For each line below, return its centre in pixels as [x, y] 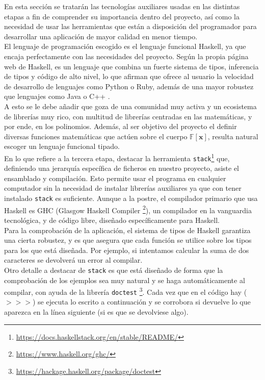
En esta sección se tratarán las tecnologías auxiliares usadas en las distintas [122, 6]
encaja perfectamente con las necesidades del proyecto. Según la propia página [126, 56]
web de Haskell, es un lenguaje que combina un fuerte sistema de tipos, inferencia [131, 66]
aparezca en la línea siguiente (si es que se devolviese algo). [96, 312]
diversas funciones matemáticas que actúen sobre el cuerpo [96, 136]
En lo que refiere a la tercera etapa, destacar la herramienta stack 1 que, [117, 157]
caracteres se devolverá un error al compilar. [73, 260]
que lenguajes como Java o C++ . [57, 96]
